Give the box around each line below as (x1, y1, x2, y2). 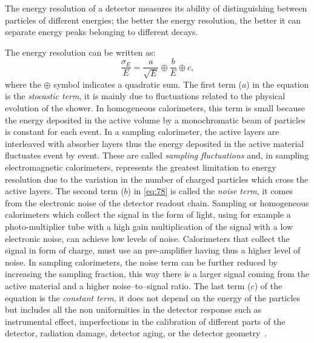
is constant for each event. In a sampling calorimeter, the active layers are (5, 125, 279, 138)
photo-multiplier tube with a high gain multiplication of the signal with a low (5, 220, 293, 232)
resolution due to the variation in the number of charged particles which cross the (5, 172, 309, 185)
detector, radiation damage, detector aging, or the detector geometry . (5, 327, 267, 339)
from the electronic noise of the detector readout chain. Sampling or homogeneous (5, 196, 309, 209)
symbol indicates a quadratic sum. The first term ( (53, 77, 242, 90)
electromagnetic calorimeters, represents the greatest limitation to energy (5, 160, 276, 173)
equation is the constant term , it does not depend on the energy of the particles (5, 291, 301, 304)
